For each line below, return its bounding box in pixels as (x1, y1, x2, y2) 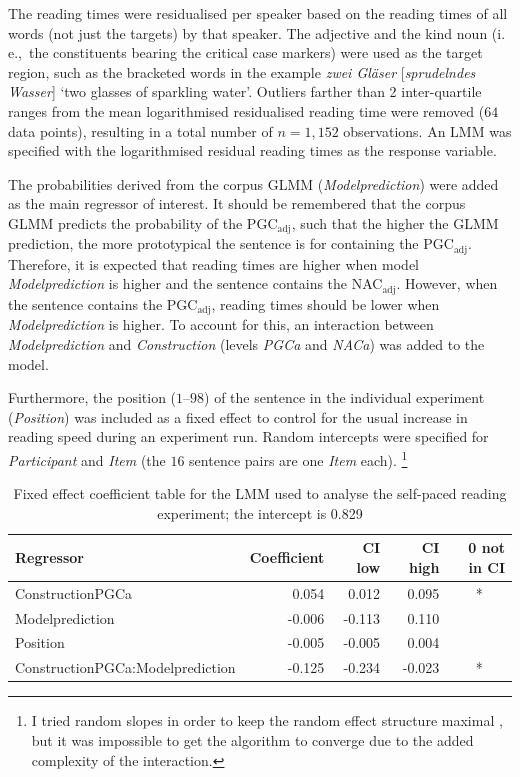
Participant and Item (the (8, 449, 166, 470)
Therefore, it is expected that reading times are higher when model (8, 253, 419, 274)
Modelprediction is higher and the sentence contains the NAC (8, 273, 383, 294)
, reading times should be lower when (211, 293, 440, 314)
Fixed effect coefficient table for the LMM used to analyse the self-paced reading (13, 483, 507, 504)
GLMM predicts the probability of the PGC (8, 212, 278, 233)
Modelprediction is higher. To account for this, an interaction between (8, 314, 434, 335)
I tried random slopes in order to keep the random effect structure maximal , (31, 710, 503, 731)
